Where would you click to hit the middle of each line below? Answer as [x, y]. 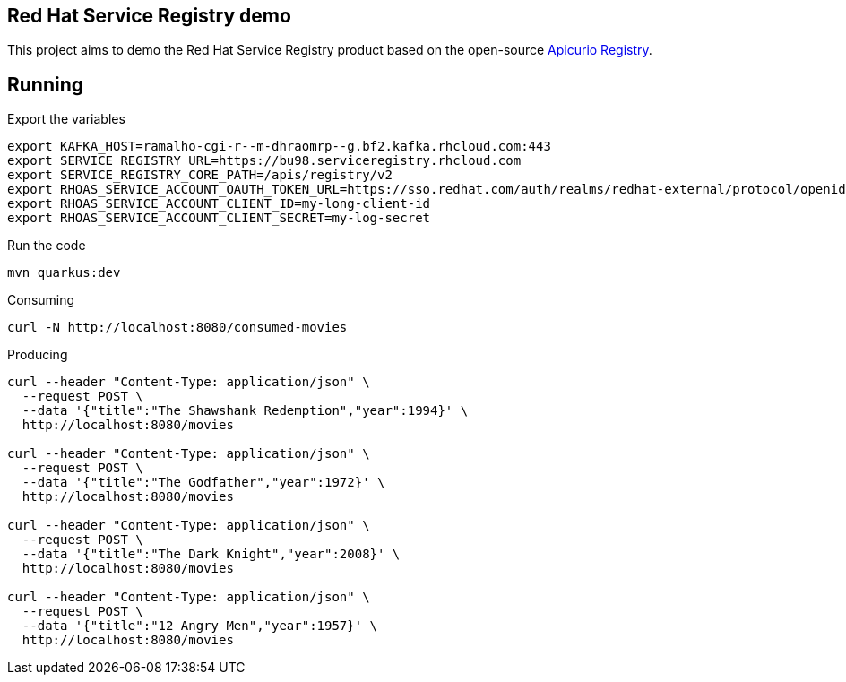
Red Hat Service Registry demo [149, 16]
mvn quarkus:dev [64, 273]
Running [46, 84]
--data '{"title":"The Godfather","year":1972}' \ [203, 483]
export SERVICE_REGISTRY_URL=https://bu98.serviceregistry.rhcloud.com [264, 161]
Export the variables [66, 119]
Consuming [41, 300]
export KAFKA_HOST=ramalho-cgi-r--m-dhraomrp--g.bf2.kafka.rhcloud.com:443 [279, 147]
